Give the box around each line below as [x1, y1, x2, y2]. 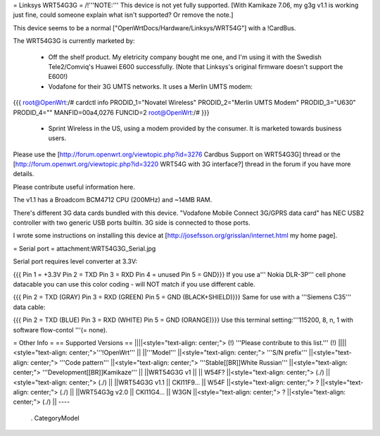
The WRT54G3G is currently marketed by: [13, 37, 135, 45]
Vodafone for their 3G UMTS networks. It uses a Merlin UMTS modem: [48, 82, 253, 91]
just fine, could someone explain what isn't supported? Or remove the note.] [13, 11, 234, 19]
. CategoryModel [30, 413, 80, 422]
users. [48, 134, 67, 142]
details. [13, 170, 34, 178]
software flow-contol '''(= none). [13, 325, 108, 334]
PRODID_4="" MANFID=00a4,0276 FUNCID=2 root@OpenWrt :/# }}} [13, 108, 210, 116]
